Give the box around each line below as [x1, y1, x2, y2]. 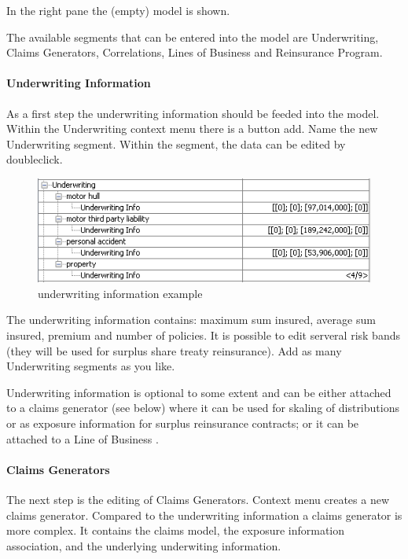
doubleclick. [6, 151, 63, 167]
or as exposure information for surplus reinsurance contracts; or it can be [6, 415, 359, 432]
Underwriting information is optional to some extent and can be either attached [6, 384, 391, 400]
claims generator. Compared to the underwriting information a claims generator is [6, 506, 402, 523]
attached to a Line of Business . [6, 430, 159, 447]
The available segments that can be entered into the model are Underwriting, [6, 28, 379, 45]
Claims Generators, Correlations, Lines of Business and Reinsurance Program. [6, 44, 383, 61]
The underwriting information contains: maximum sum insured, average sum [6, 311, 376, 328]
